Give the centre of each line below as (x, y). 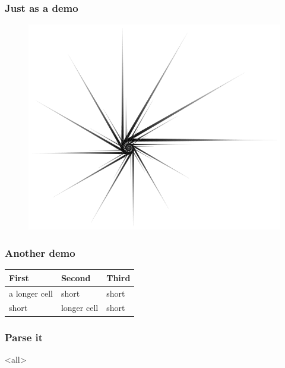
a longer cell (31, 293)
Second (76, 277)
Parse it (24, 337)
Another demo (40, 253)
